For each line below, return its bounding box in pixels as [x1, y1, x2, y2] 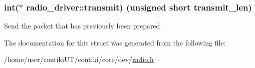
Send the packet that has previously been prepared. [4, 20, 162, 31]
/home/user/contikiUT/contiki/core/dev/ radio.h [4, 54, 154, 64]
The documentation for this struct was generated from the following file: [4, 37, 226, 47]
